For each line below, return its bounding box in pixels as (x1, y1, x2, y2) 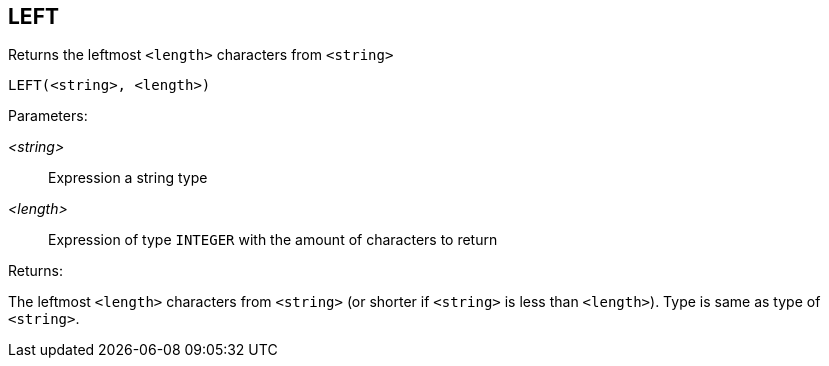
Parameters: (8, 107, 88, 125)
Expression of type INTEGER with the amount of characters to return (48, 231, 498, 249)
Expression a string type (48, 169, 208, 187)
